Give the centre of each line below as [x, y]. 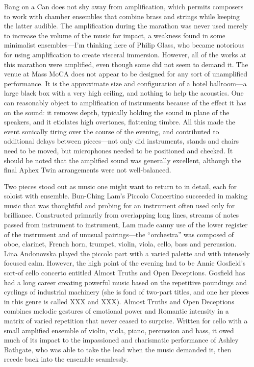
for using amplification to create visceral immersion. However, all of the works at [125, 54]
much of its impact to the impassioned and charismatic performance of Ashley [121, 340]
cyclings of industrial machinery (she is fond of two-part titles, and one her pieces [127, 292]
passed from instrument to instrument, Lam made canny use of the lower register [126, 225]
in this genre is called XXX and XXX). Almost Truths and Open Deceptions [119, 301]
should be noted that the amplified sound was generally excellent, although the [123, 160]
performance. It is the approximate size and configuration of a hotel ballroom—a [125, 83]
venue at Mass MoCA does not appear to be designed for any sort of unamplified [126, 74]
